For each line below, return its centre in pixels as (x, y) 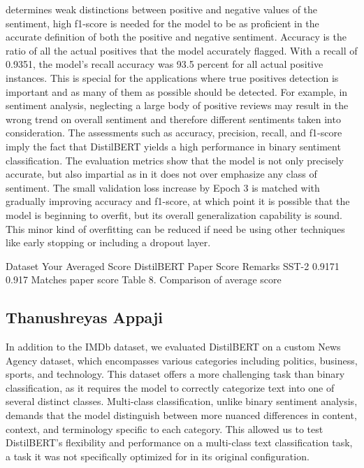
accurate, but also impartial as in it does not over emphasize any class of (161, 174)
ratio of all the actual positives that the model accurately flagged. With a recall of (182, 50)
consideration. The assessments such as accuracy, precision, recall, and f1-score (174, 133)
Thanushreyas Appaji (85, 317)
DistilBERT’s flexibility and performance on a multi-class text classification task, (179, 442)
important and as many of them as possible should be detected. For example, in (177, 91)
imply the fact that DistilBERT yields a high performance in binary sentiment (173, 146)
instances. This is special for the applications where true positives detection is (172, 77)
